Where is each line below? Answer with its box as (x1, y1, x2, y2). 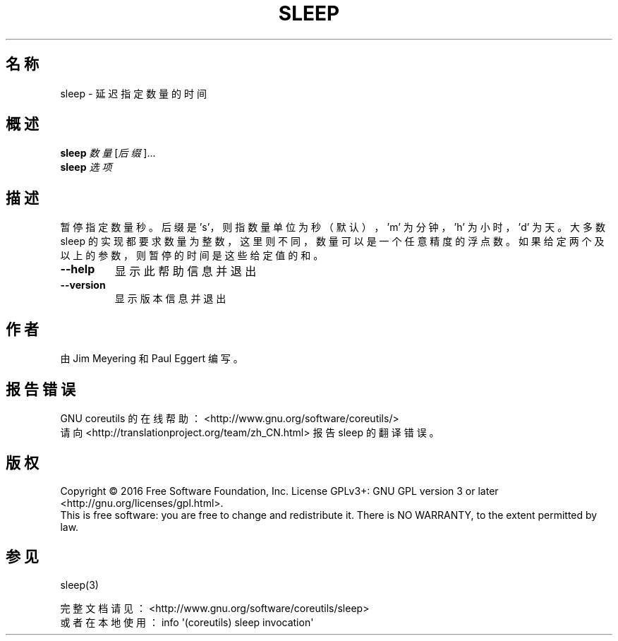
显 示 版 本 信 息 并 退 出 (114, 292, 226, 305)
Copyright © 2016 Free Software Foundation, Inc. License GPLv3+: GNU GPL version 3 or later (60, 484, 499, 497)
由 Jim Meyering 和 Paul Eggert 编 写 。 (60, 352, 243, 365)
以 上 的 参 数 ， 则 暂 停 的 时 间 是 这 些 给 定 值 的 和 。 (60, 249, 324, 262)
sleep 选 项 (60, 161, 112, 174)
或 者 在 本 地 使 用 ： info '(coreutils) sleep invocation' (60, 616, 314, 628)
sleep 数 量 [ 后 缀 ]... (60, 147, 156, 160)
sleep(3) (60, 578, 99, 591)
